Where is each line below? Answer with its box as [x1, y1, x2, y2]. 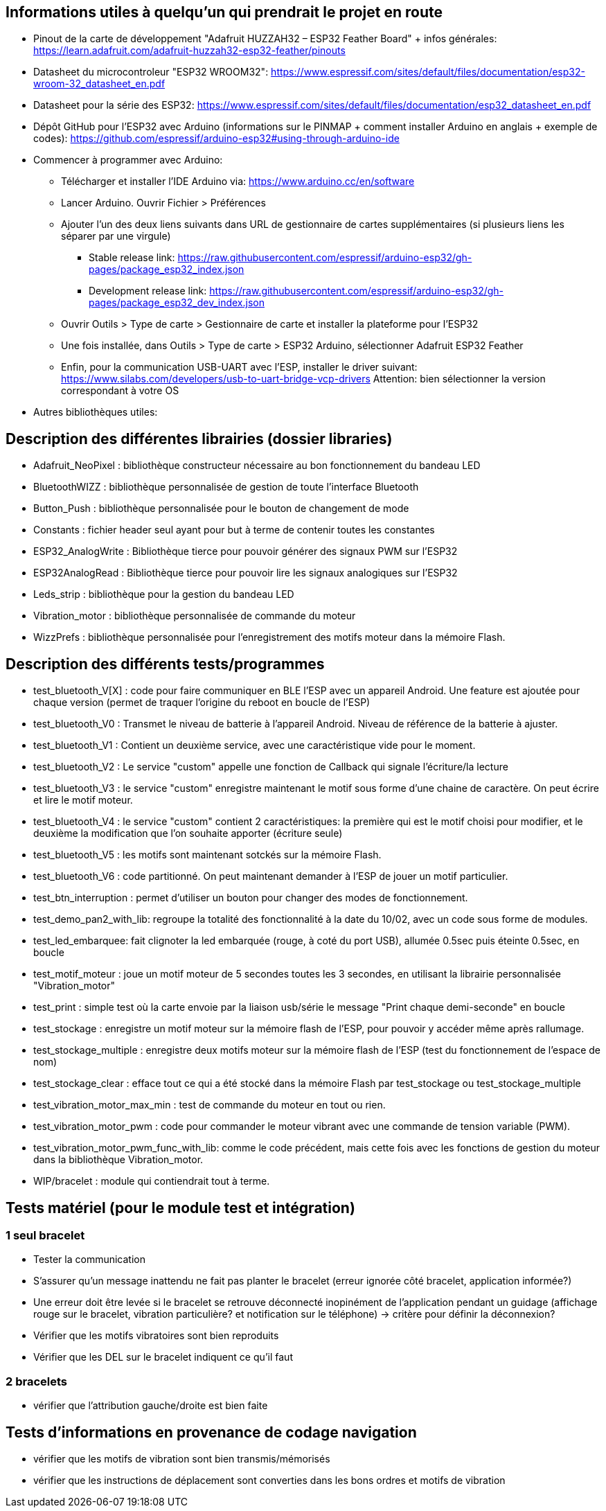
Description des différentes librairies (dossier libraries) [6, 430, 393, 448]
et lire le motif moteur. [33, 794, 133, 806]
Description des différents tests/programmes [6, 655, 325, 673]
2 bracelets [6, 1374, 68, 1388]
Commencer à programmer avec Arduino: [33, 154, 223, 166]
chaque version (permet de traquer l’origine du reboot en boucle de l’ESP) [33, 696, 371, 709]
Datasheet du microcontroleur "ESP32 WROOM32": [33, 66, 269, 78]
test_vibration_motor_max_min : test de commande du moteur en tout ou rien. [33, 1099, 386, 1111]
